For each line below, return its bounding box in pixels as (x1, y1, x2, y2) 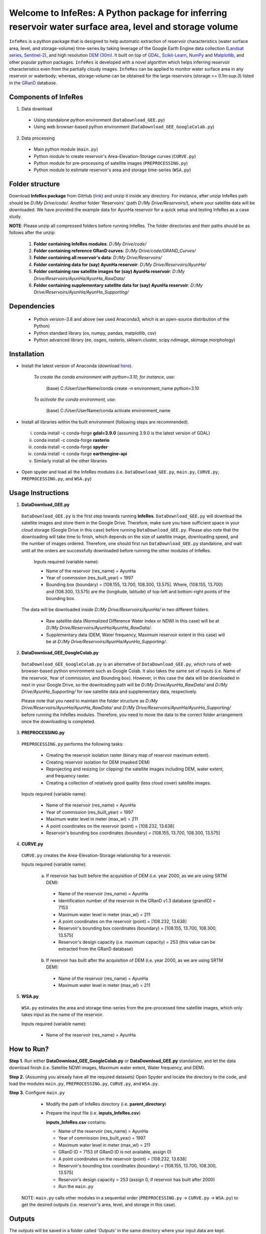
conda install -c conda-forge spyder (33, 444, 108, 450)
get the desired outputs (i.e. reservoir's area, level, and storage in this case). (21, 1201, 177, 1207)
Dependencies (9, 302, 55, 310)
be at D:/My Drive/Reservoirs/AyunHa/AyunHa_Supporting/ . (46, 639, 167, 645)
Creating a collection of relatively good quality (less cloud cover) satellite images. (46, 780, 211, 786)
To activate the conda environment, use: (33, 396, 116, 402)
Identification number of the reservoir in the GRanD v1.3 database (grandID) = (58, 897, 216, 903)
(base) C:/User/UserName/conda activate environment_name (46, 408, 171, 414)
